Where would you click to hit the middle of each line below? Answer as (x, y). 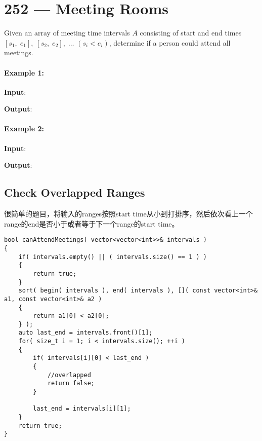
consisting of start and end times (191, 33)
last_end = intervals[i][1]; (82, 409)
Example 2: (24, 128)
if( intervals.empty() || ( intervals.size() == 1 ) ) (113, 257)
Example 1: (24, 72)
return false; (71, 383)
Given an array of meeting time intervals (67, 33)
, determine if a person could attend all (170, 42)
